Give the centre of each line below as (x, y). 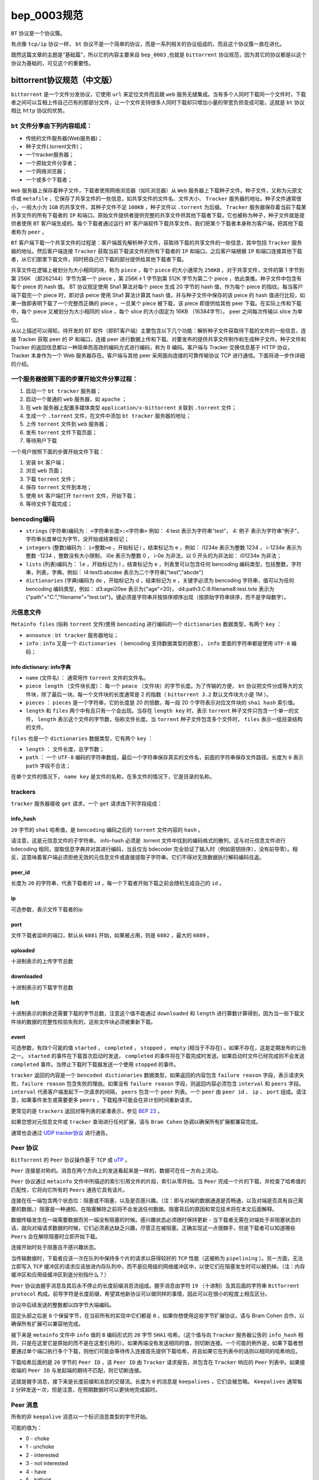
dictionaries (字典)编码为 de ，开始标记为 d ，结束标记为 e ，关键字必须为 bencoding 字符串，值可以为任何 (160, 581)
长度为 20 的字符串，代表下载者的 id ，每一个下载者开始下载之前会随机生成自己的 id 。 (118, 883)
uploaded (23, 951)
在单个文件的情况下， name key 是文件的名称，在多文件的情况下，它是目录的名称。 (113, 777)
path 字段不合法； (48, 765)
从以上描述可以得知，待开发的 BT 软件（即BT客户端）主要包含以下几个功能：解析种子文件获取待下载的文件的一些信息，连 (159, 331)
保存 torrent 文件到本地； (59, 487)
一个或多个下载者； (49, 179)
